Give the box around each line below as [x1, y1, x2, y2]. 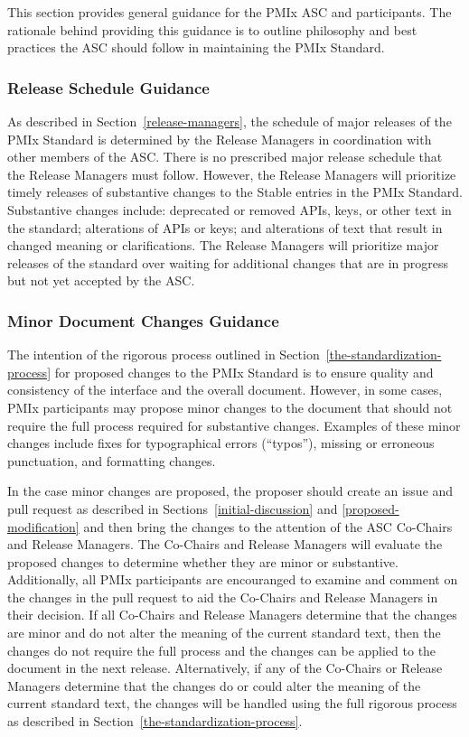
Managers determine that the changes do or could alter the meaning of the [7, 676, 421, 695]
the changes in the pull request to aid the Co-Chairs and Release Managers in [7, 587, 438, 606]
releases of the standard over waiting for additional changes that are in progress [7, 253, 449, 272]
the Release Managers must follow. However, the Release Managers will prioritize [7, 164, 456, 183]
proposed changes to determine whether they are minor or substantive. [7, 552, 399, 571]
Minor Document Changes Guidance [7, 309, 279, 331]
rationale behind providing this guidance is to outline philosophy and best [7, 20, 417, 39]
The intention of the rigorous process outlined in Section [7, 345, 320, 364]
